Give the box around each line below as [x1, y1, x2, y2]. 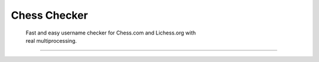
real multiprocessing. [25, 37, 77, 44]
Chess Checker [11, 9, 88, 22]
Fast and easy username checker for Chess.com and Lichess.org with [25, 29, 196, 36]
